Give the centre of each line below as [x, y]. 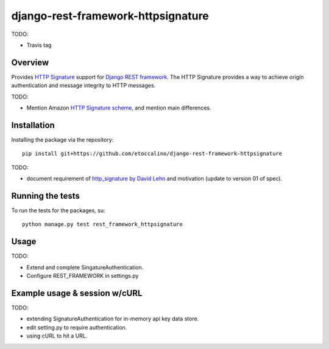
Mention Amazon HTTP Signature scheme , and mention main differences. [119, 108]
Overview [30, 62]
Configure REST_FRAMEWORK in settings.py [83, 276]
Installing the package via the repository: [62, 139]
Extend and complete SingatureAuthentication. [85, 267]
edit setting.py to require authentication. [77, 327]
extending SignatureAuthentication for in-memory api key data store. [113, 319]
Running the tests [46, 195]
